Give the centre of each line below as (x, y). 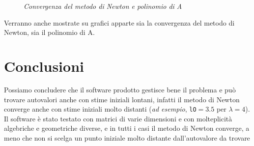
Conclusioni (44, 66)
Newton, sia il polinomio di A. (49, 32)
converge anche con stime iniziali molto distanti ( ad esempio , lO (100, 109)
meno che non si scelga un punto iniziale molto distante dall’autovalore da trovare (127, 137)
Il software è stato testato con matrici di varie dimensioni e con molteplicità (118, 118)
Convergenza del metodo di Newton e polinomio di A (103, 6)
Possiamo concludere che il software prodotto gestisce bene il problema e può (120, 89)
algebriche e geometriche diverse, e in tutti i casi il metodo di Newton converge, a (127, 128)
